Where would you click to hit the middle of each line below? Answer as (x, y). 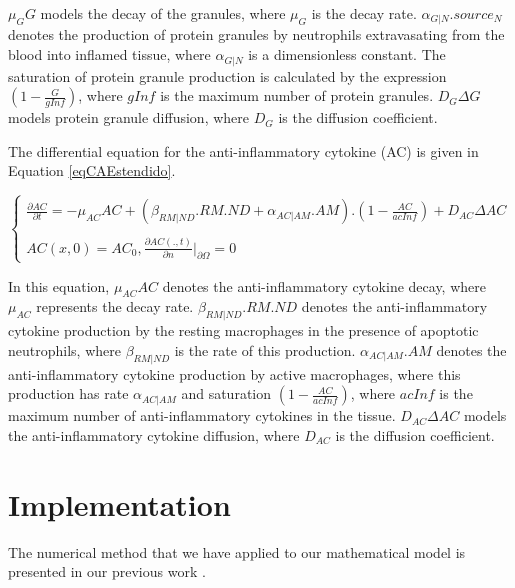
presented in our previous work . (107, 571)
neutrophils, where (64, 349)
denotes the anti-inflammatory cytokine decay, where (324, 285)
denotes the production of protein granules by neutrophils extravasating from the (256, 34)
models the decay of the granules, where (163, 13)
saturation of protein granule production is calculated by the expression (227, 75)
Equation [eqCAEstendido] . (92, 170)
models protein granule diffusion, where (129, 117)
